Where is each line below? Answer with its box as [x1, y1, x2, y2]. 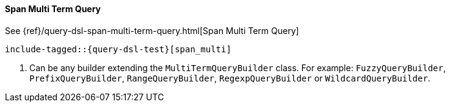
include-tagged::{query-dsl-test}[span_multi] [5, 44, 231, 54]
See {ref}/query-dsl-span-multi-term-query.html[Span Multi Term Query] [5, 25, 299, 36]
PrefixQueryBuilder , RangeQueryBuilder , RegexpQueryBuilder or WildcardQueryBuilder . [29, 72, 430, 83]
